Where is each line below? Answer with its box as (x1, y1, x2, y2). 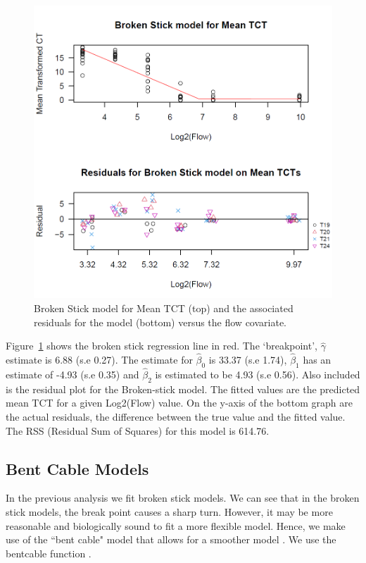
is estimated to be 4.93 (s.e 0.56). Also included (155, 367, 360, 382)
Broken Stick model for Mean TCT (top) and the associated (34, 301, 294, 316)
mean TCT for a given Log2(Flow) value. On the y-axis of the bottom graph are (6, 395, 353, 410)
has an (303, 352, 332, 367)
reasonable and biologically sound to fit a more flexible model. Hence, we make (6, 518, 346, 533)
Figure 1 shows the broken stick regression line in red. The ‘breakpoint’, (6, 338, 317, 353)
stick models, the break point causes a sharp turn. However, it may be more (6, 505, 333, 519)
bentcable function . (6, 545, 91, 560)
